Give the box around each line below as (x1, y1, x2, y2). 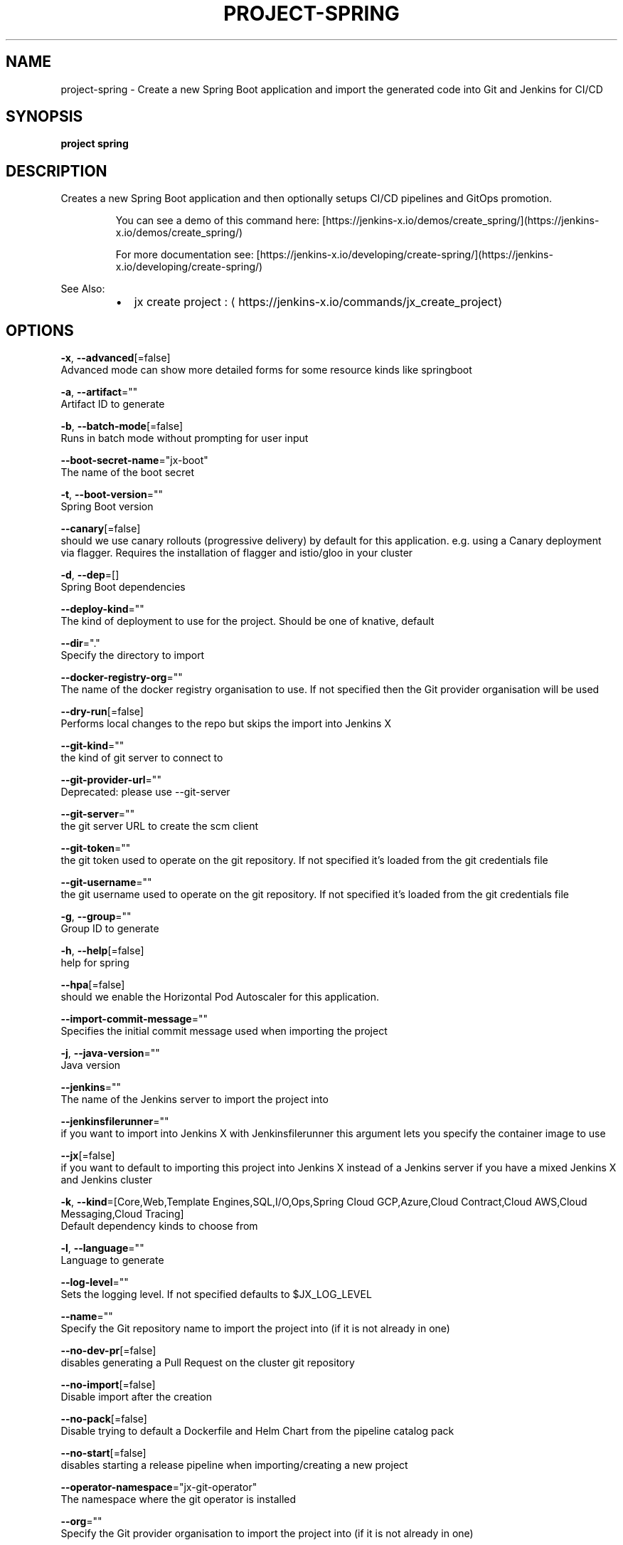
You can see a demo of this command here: (115, 214, 320, 227)
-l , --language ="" (60, 1242, 144, 1255)
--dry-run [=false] (60, 705, 144, 718)
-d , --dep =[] (60, 569, 119, 581)
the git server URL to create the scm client (60, 820, 258, 833)
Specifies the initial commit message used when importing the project (60, 1025, 388, 1038)
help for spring (60, 956, 129, 969)
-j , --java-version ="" (60, 1047, 160, 1060)
